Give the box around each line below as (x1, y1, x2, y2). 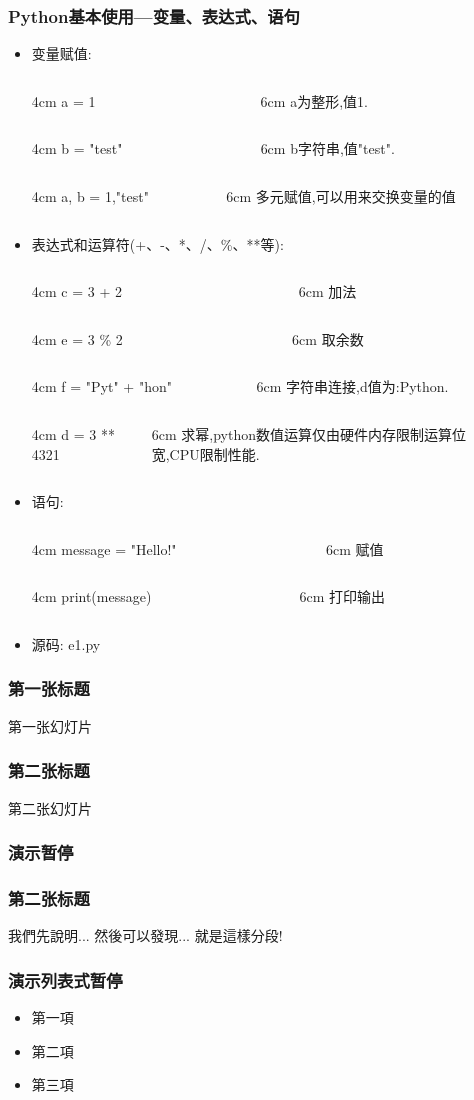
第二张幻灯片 (8, 797, 92, 818)
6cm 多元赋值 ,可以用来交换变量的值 (226, 186, 456, 206)
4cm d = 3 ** (31, 423, 116, 444)
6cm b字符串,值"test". (260, 138, 395, 159)
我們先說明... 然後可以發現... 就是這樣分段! (8, 925, 283, 946)
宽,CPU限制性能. (151, 443, 260, 464)
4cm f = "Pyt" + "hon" (31, 376, 172, 397)
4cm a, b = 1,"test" (31, 186, 149, 206)
